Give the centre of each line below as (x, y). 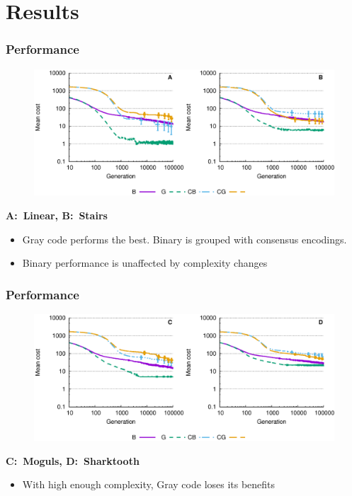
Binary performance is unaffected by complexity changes (145, 263)
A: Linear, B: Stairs (57, 215)
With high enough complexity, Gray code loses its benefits (149, 484)
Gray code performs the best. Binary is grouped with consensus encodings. (184, 239)
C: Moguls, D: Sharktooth (73, 460)
